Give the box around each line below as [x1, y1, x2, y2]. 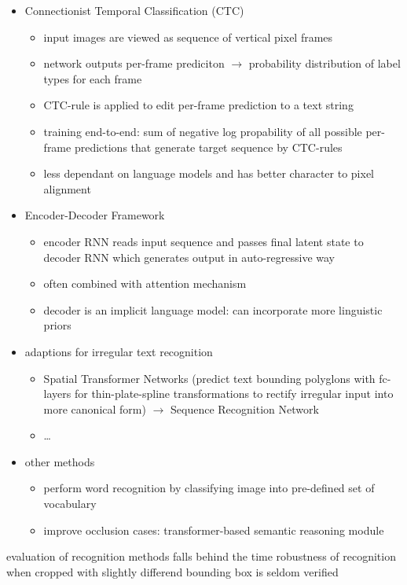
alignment [43, 180, 91, 197]
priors [43, 317, 71, 333]
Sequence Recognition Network [170, 400, 319, 417]
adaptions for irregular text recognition [24, 343, 213, 359]
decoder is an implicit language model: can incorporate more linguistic [43, 301, 383, 318]
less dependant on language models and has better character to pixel [43, 165, 375, 182]
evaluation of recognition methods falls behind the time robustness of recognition [6, 548, 396, 565]
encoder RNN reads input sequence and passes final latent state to [43, 233, 364, 249]
